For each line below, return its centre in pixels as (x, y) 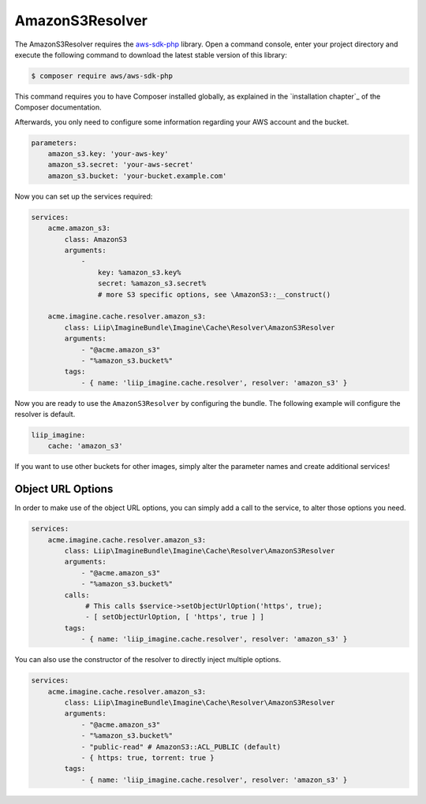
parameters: (54, 143)
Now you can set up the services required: (84, 196)
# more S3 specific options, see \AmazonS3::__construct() (214, 294)
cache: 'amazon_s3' (86, 446)
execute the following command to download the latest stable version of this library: (151, 54)
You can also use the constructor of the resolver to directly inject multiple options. (148, 660)
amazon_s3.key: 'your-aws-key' (108, 154)
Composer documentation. (58, 107)
